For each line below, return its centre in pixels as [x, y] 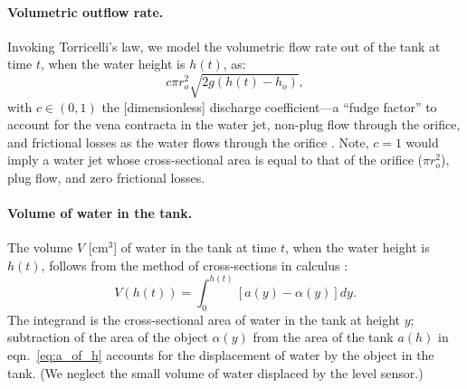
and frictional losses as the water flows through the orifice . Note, [188, 142]
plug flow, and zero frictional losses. [106, 177]
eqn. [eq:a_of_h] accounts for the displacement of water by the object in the [221, 354]
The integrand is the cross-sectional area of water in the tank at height [204, 319]
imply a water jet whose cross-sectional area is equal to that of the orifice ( [215, 160]
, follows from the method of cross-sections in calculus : [195, 265]
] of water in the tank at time [195, 247]
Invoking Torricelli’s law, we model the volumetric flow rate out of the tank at [224, 46]
